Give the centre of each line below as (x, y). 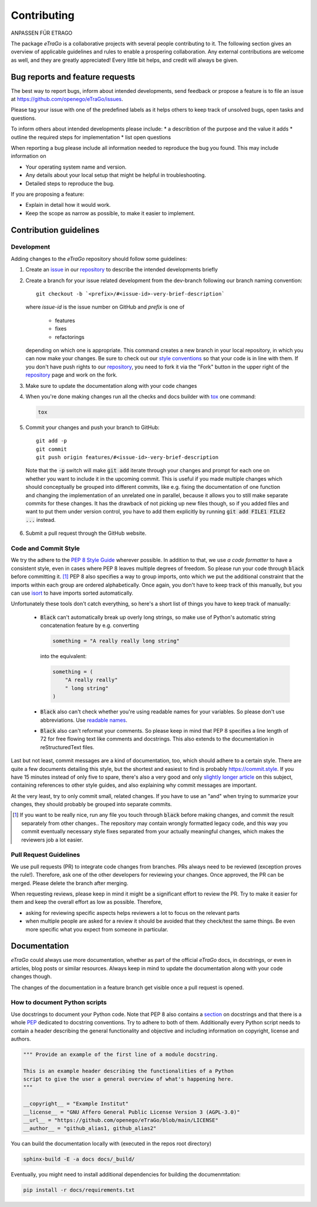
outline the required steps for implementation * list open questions (91, 137)
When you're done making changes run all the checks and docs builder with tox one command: (141, 396)
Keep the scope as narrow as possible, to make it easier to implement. (110, 213)
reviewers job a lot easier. (52, 840)
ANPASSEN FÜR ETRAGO (42, 33)
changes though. (31, 977)
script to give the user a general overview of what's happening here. (129, 1079)
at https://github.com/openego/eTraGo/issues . (67, 99)
